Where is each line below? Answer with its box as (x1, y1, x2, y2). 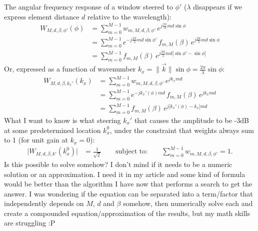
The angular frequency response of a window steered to (4, 1, 173, 11)
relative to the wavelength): (87, 11, 171, 21)
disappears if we (193, 1, 242, 11)
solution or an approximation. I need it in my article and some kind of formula (4, 168, 245, 179)
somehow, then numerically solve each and (123, 198, 253, 208)
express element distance (4, 11, 79, 21)
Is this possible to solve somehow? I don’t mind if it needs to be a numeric (4, 158, 232, 169)
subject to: (115, 148, 148, 155)
